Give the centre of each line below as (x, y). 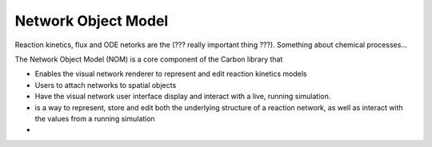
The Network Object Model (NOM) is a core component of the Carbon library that (149, 59)
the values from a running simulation (95, 118)
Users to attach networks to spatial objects (106, 85)
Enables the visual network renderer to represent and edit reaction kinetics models (171, 74)
